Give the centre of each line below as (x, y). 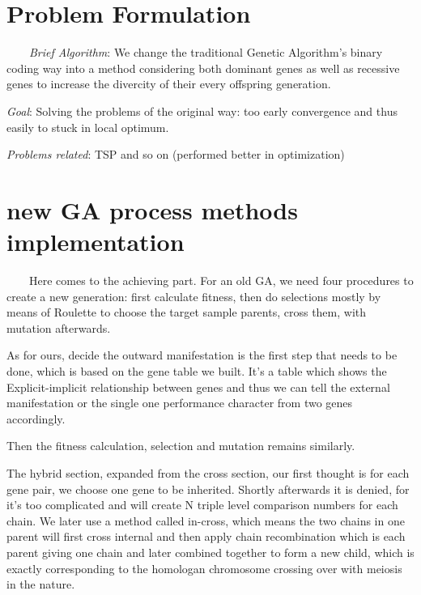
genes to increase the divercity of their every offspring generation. (169, 84)
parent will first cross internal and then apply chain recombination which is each (206, 536)
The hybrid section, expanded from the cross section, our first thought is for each (208, 472)
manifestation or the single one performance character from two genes (180, 403)
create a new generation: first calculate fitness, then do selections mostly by (194, 296)
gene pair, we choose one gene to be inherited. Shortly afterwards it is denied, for (208, 489)
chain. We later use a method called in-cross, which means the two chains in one (206, 520)
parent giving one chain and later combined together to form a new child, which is (210, 552)
